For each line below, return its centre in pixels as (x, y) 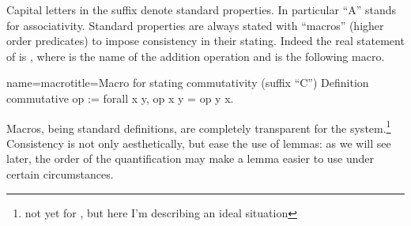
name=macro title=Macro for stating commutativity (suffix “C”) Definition (188, 83)
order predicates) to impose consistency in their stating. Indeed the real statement (205, 41)
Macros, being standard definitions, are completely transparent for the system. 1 (199, 126)
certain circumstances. (60, 174)
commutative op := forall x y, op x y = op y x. (120, 98)
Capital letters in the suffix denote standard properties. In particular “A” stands (202, 9)
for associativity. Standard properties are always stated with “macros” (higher (195, 25)
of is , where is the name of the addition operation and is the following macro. (196, 56)
